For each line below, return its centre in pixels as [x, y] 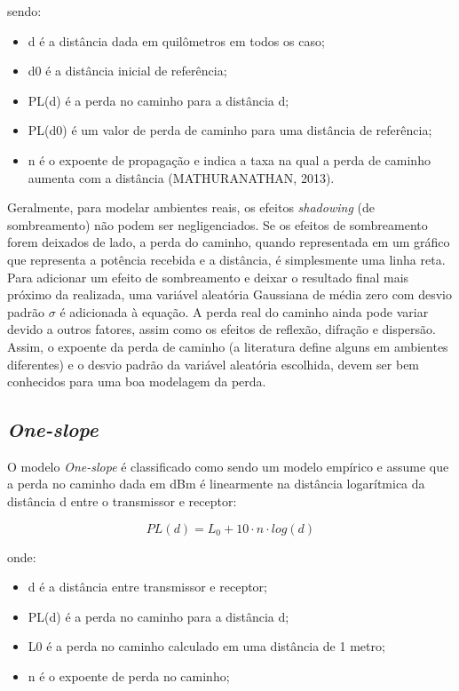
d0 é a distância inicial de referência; [127, 71]
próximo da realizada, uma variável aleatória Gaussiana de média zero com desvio [229, 294]
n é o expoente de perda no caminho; [129, 676]
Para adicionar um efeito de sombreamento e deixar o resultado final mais [208, 277]
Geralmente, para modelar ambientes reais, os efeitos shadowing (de [191, 207]
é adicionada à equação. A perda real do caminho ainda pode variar [244, 311]
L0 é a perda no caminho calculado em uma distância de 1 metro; [206, 646]
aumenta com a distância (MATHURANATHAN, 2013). [181, 177]
